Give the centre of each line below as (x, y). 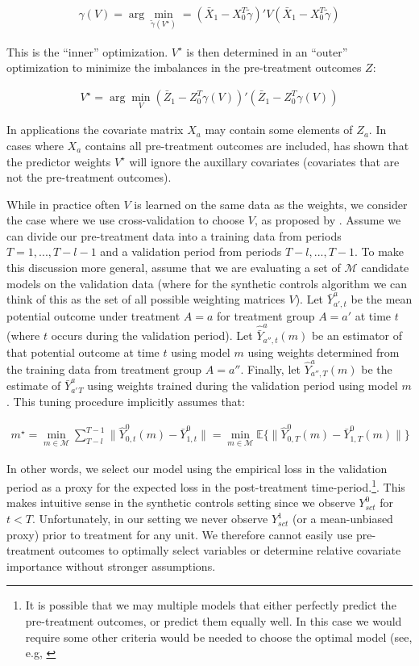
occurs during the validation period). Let (152, 335)
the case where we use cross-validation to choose (126, 220)
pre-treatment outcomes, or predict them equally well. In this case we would (214, 621)
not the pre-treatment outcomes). (89, 177)
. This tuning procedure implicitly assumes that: (126, 402)
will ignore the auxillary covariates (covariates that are (264, 161)
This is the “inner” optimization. (87, 51)
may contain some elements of (279, 130)
